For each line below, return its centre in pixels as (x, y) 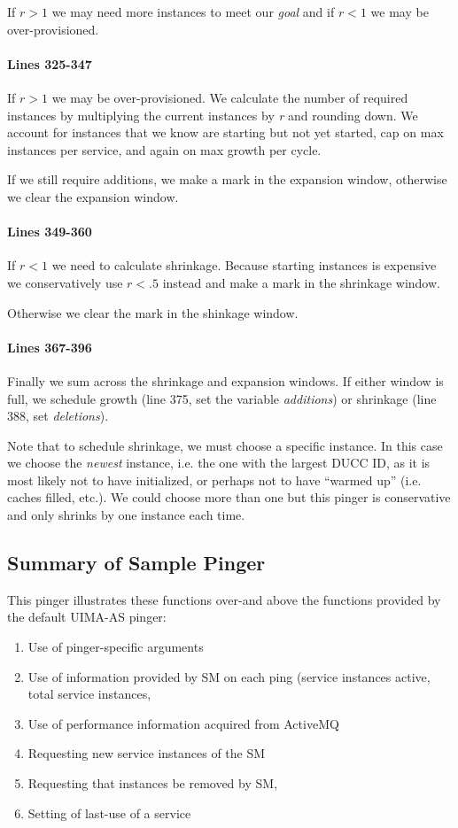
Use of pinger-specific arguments (116, 647)
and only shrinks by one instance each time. (126, 515)
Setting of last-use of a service (109, 813)
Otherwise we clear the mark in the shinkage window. (153, 312)
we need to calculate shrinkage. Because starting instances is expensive (244, 265)
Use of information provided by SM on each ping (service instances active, (229, 676)
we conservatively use (65, 282)
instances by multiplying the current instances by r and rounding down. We (213, 115)
